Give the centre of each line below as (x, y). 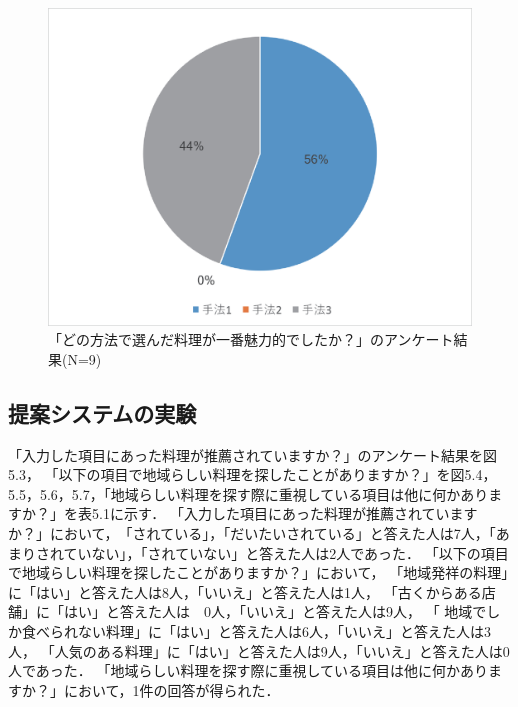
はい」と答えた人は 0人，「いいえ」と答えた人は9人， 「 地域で (275, 611)
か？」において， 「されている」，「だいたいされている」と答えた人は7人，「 (252, 532)
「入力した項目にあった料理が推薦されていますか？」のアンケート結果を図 (253, 454)
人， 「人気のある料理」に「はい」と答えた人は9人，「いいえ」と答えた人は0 (259, 650)
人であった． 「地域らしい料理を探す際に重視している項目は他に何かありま (255, 670)
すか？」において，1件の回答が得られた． (144, 689)
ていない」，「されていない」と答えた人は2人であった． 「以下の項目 (286, 552)
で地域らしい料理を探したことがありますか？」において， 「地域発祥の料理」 (258, 572)
